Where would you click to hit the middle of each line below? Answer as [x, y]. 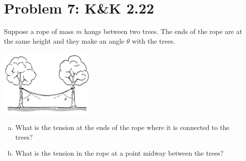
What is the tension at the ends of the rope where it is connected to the [122, 127]
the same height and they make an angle [64, 40]
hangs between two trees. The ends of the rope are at [163, 31]
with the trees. [154, 40]
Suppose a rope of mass [39, 31]
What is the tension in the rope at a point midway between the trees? [119, 153]
